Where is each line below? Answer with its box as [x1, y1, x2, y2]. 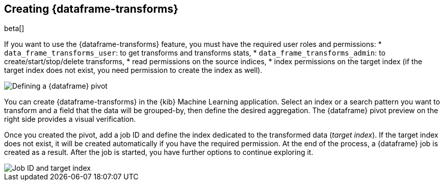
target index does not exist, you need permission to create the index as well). [4, 66, 263, 75]
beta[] [4, 24, 24, 33]
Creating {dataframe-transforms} [4, 3, 178, 15]
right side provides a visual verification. [4, 115, 136, 124]
